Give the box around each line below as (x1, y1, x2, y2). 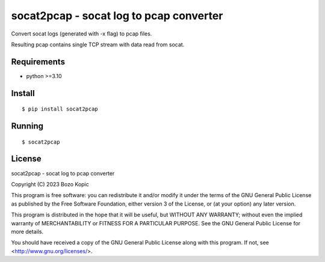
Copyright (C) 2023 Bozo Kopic (11, 180, 90, 187)
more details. (11, 228, 44, 235)
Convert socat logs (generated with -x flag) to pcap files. (11, 30, 152, 37)
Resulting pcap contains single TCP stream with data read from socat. (11, 41, 185, 48)
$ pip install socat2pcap (22, 106, 99, 112)
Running (11, 121, 44, 132)
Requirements (11, 56, 66, 67)
